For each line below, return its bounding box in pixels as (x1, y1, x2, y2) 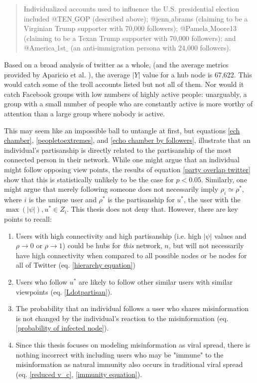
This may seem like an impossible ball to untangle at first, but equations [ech (4, 125, 240, 135)
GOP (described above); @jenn (74, 13, 169, 23)
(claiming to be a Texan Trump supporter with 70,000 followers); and (23, 32, 236, 43)
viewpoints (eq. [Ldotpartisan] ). (15, 286, 113, 297)
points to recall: (4, 214, 52, 224)
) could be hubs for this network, (62, 240, 162, 251)
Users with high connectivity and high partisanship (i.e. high (15, 230, 202, 241)
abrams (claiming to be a (171, 13, 248, 23)
